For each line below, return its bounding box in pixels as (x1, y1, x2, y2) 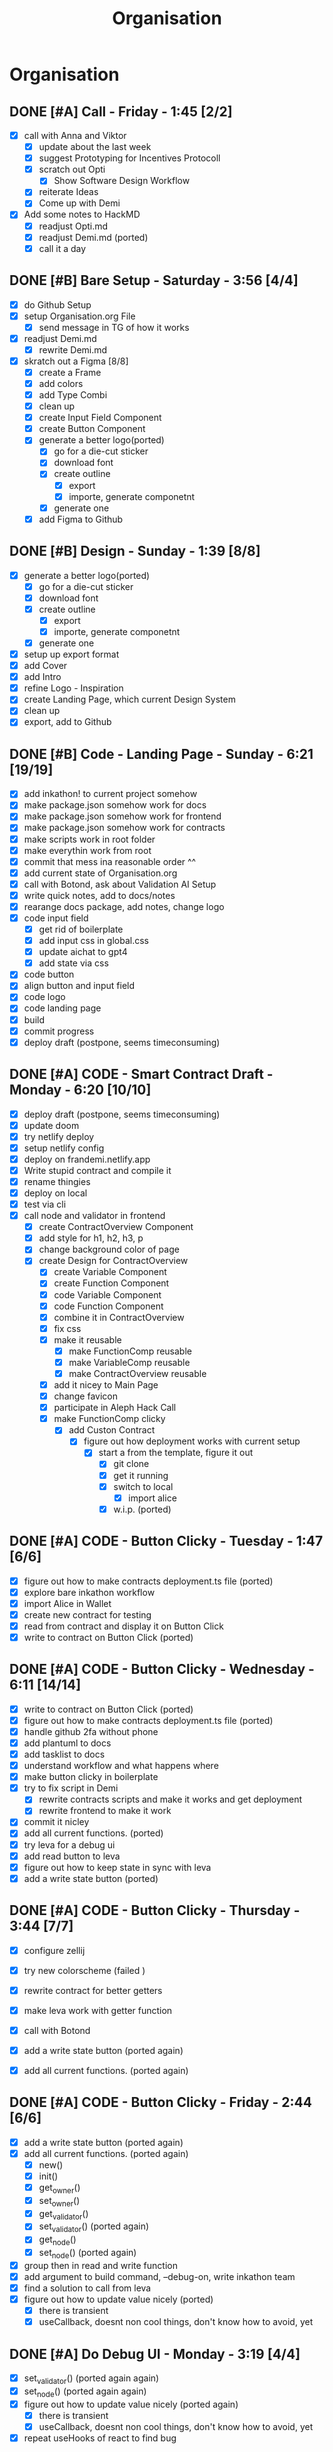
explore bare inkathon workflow (23, 1586, 156, 1598)
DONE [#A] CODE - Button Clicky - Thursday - (9, 1902, 301, 1919)
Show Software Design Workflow (53, 175, 191, 187)
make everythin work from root (23, 844, 152, 856)
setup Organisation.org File (23, 310, 136, 322)
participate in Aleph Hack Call (53, 1402, 177, 1414)
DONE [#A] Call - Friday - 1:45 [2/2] (9, 103, 233, 120)
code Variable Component (53, 1288, 162, 1301)
